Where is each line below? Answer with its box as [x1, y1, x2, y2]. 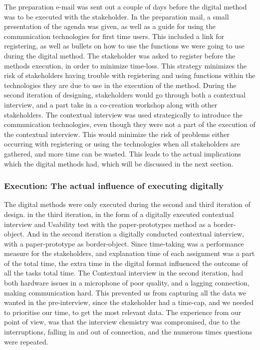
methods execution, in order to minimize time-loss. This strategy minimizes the [4, 60, 247, 70]
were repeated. [4, 336, 48, 346]
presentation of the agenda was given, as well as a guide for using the [4, 21, 216, 31]
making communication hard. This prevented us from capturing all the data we [4, 287, 247, 297]
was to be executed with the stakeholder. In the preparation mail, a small [4, 11, 229, 21]
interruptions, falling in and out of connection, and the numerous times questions [4, 326, 253, 337]
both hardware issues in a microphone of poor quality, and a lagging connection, [4, 277, 250, 288]
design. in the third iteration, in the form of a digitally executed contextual [4, 208, 234, 219]
